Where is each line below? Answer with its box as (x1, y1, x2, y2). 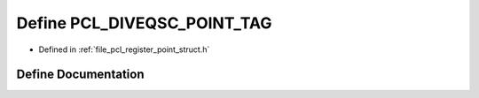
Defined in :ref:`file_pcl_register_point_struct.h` (38, 44, 210, 55)
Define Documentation (16, 67, 145, 82)
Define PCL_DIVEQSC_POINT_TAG (16, 13, 272, 33)
